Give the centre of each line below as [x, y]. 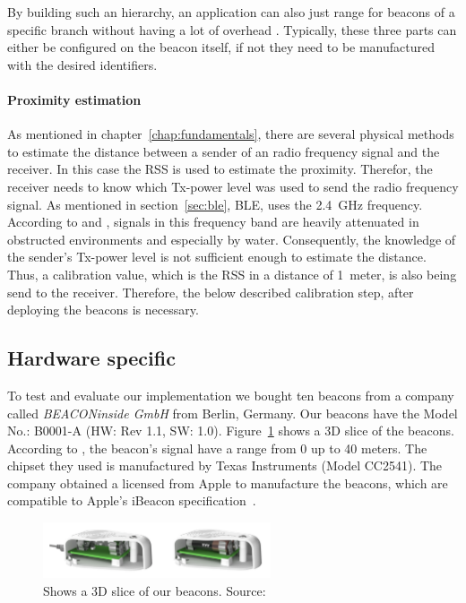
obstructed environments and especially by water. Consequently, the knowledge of [232, 239]
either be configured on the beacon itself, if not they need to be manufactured [221, 47]
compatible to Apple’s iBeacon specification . [132, 500]
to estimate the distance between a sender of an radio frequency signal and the [224, 151]
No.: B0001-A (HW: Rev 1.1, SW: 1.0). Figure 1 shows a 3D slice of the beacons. [231, 431]
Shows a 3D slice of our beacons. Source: [155, 590]
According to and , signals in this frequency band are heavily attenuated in [213, 222]
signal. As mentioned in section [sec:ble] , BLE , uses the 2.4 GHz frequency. [215, 204]
